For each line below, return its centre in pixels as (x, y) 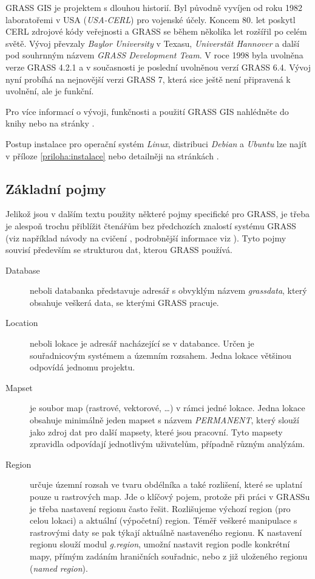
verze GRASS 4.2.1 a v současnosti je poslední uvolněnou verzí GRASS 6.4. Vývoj (158, 67)
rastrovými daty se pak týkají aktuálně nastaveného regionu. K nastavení (166, 532)
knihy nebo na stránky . (50, 123)
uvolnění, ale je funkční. (50, 91)
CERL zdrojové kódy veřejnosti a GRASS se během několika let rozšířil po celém (156, 31)
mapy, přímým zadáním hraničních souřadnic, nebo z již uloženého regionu (169, 556)
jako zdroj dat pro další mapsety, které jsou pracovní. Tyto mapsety (156, 432)
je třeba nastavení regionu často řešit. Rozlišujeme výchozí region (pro (160, 508)
